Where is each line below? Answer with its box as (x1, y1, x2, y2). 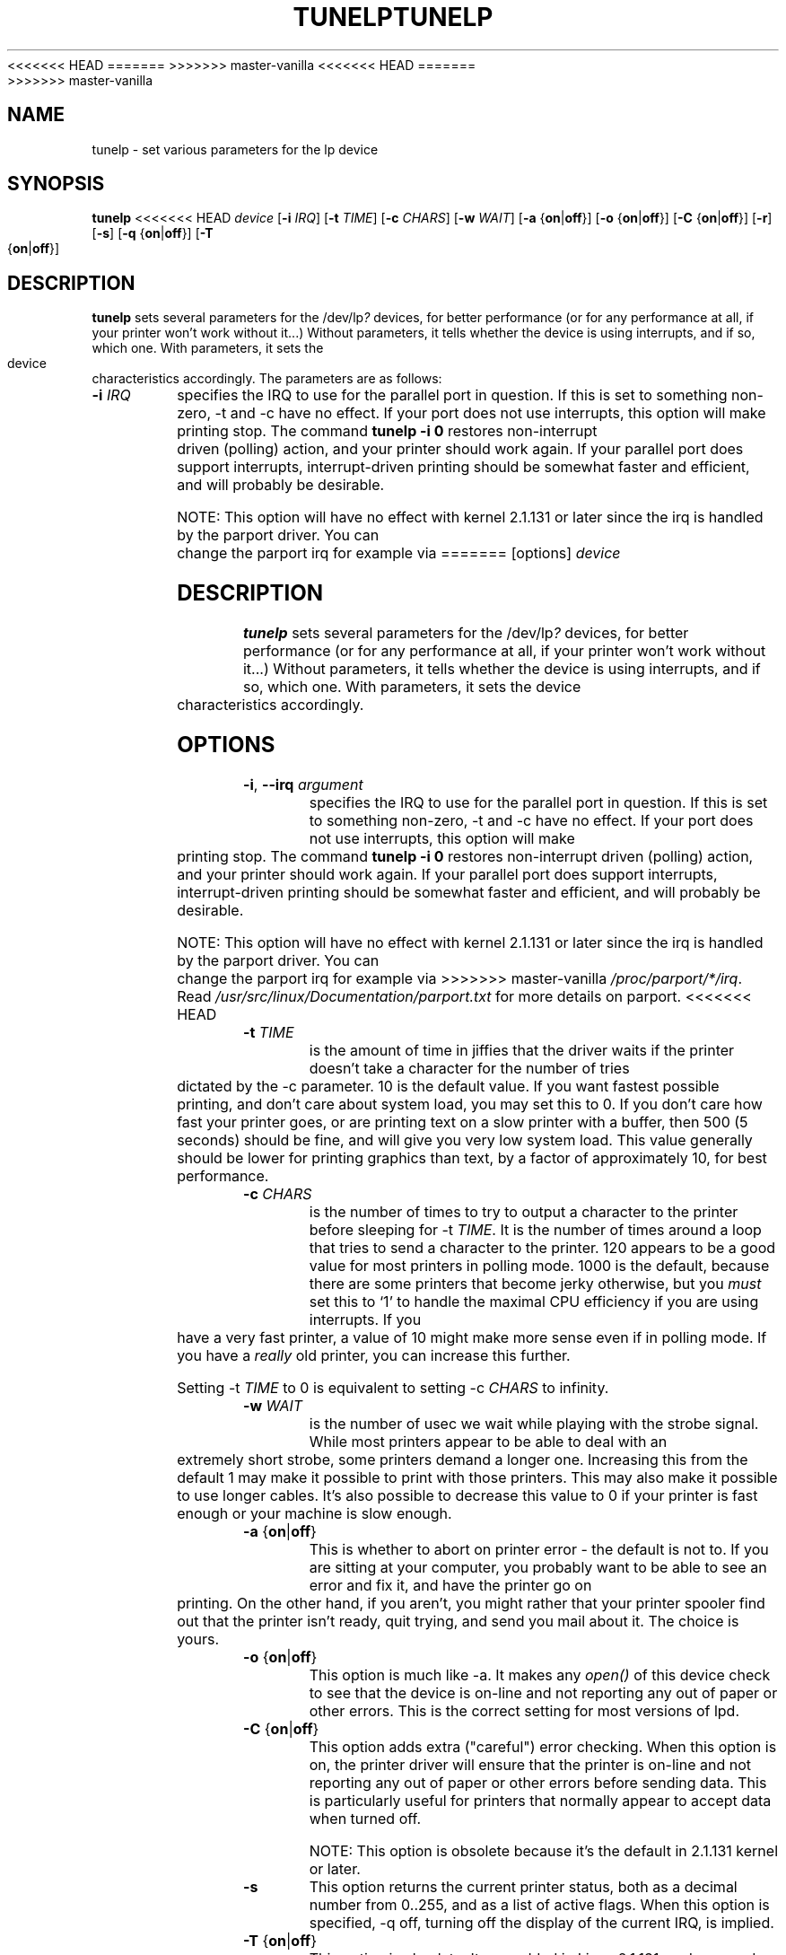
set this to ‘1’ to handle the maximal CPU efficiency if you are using (309, 1292, 759, 1311)
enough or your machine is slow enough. (177, 1504, 452, 1522)
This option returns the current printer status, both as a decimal (309, 1877, 738, 1896)
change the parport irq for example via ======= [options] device (177, 544, 621, 563)
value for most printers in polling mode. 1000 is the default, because (309, 1256, 770, 1275)
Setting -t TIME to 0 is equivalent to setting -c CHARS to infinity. (177, 1378, 609, 1397)
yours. (177, 1629, 219, 1648)
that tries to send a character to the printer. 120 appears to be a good (309, 1238, 776, 1257)
